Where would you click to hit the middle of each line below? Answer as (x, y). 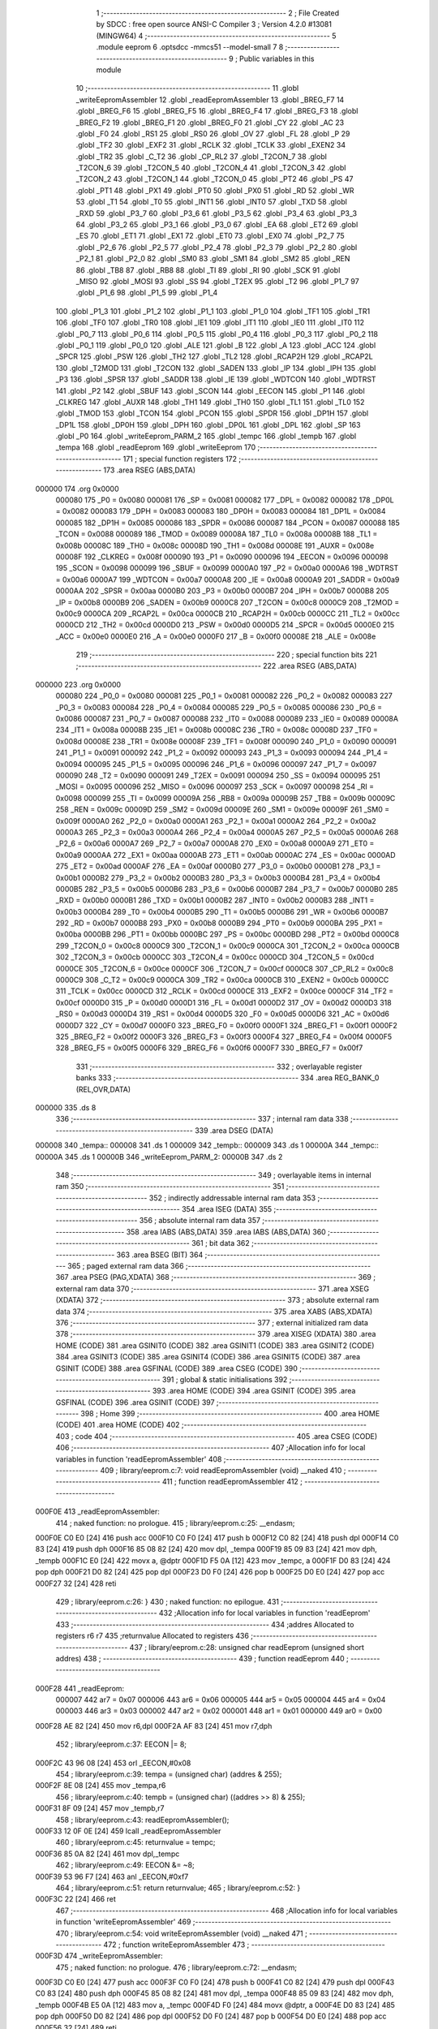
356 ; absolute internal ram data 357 (200, 1221)
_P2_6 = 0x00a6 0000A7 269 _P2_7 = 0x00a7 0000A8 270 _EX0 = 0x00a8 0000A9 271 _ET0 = (215, 843)
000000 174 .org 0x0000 (77, 489)
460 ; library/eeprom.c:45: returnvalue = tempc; (135, 1842)
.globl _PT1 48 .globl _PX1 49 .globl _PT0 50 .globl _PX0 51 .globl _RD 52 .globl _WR (215, 190)
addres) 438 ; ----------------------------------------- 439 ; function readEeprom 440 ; (202, 1658)
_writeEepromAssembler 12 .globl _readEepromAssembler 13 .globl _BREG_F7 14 (210, 99)
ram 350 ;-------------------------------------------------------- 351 (170, 1187)
